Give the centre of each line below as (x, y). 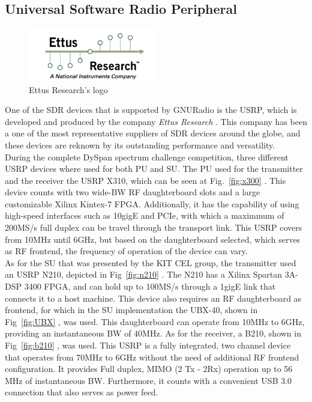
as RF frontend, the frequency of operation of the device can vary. (126, 251)
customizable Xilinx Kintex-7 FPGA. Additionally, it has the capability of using (152, 203)
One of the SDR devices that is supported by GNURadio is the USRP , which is (151, 110)
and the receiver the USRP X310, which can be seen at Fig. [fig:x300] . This (145, 180)
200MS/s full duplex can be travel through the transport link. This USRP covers (154, 227)
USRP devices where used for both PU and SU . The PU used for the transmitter (154, 169)
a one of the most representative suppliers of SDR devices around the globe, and (153, 133)
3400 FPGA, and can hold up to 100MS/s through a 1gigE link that (150, 286)
